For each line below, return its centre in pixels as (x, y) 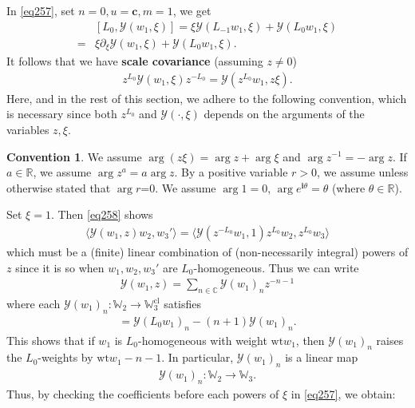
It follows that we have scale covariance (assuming (135, 61)
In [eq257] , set (41, 10)
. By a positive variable (231, 172)
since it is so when (60, 267)
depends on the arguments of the (284, 114)
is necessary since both (62, 114)
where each (34, 304)
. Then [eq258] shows (102, 214)
